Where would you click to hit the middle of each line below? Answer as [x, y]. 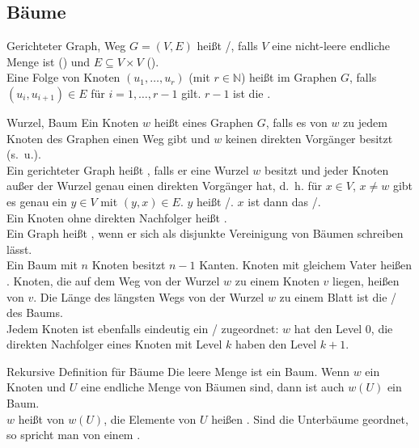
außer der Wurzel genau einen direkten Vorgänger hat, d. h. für [164, 186]
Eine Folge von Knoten [63, 77]
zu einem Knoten [277, 280]
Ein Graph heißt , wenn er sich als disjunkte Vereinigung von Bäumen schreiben [205, 233]
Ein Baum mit [42, 265]
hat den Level [328, 328]
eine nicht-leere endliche [331, 46]
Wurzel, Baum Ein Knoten [73, 122]
